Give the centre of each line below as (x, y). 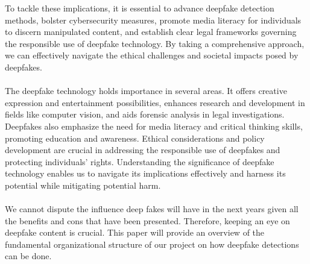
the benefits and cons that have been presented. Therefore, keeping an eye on (147, 220)
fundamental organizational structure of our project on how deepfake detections (152, 244)
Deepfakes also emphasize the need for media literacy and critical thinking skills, (154, 126)
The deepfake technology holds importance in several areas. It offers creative (146, 91)
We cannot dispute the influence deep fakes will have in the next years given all (152, 209)
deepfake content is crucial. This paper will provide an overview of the (135, 232)
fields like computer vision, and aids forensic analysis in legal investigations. (145, 114)
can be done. (28, 256)
